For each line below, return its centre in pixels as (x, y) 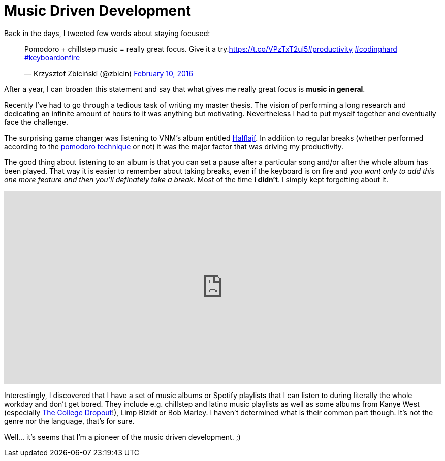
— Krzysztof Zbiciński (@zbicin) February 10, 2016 (109, 73)
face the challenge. (36, 122)
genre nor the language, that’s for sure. (69, 421)
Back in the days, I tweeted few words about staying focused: (107, 33)
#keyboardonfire (52, 57)
